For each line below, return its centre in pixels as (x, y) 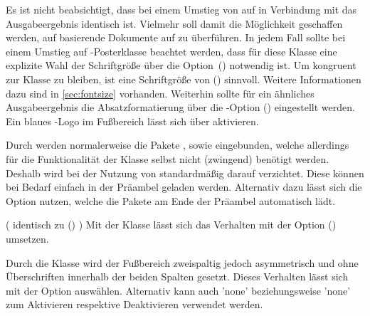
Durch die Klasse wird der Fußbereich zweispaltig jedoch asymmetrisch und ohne (182, 262)
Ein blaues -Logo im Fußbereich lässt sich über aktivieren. (132, 121)
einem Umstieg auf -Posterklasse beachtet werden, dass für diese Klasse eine (171, 51)
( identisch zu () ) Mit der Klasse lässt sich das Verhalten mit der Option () (171, 225)
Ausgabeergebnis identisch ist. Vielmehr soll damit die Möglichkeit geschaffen (174, 23)
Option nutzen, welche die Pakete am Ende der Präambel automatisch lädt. (171, 200)
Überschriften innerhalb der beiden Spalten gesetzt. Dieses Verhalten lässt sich (177, 276)
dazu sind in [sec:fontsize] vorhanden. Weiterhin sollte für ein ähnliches (160, 93)
